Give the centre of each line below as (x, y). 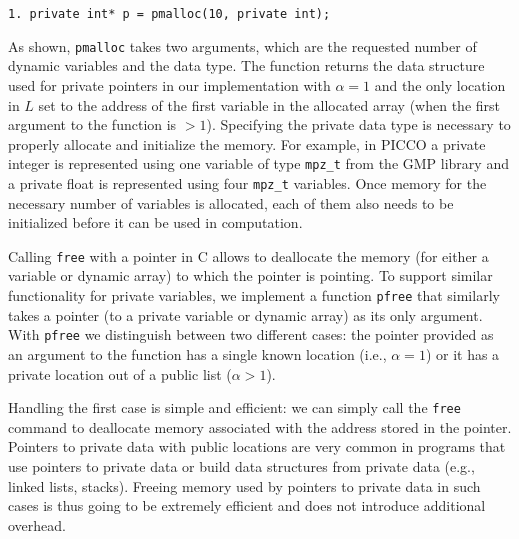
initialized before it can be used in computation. (155, 222)
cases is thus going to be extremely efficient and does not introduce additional (247, 505)
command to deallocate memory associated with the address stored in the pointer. (260, 426)
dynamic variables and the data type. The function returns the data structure (246, 65)
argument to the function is (92, 124)
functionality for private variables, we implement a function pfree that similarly (254, 295)
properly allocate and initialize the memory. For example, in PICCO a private (247, 143)
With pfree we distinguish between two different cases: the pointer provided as (251, 334)
